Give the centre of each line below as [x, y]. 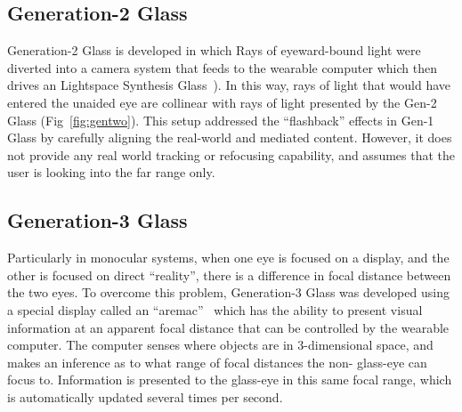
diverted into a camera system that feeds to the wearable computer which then [222, 67]
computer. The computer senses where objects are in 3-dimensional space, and [220, 345]
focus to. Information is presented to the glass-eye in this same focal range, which [230, 380]
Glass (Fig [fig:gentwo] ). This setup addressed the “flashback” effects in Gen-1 [221, 120]
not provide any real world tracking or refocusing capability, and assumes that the [231, 154]
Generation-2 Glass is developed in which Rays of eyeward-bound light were [214, 50]
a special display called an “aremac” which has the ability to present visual [215, 309]
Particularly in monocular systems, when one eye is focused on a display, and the [228, 258]
